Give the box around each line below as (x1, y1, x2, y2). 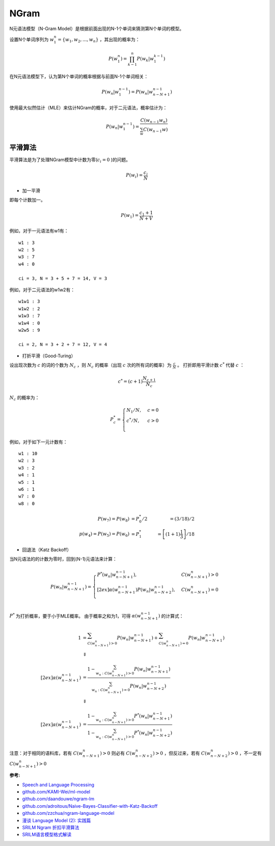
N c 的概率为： (9, 394, 40, 402)
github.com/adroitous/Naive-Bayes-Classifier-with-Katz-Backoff (22, 803, 158, 809)
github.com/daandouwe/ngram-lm (22, 796, 94, 802)
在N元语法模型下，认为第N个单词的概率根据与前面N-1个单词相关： (9, 73, 149, 80)
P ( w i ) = (125, 172, 143, 179)
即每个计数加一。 (9, 197, 45, 203)
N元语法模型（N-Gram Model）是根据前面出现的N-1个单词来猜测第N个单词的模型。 (9, 26, 184, 32)
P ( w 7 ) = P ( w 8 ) (97, 516, 130, 523)
